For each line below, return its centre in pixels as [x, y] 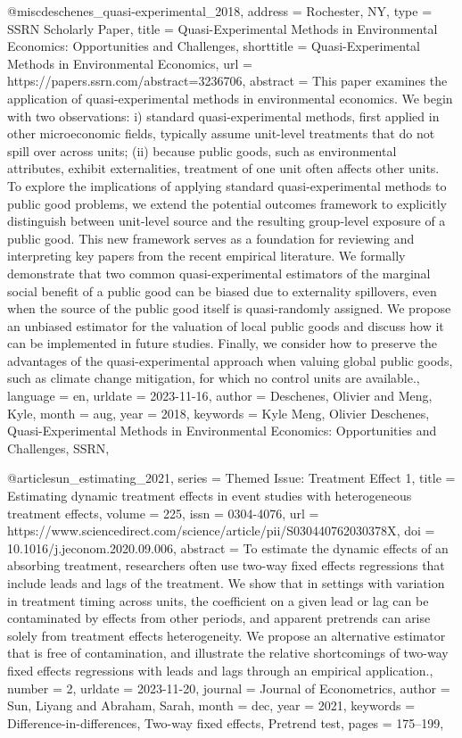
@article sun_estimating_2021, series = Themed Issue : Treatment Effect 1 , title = [231, 478]
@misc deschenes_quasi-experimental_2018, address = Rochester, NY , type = [220, 11]
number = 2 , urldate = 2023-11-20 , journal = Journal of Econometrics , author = [229, 688]
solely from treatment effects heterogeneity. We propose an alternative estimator [227, 635]
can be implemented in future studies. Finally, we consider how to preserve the [223, 343]
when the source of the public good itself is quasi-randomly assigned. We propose [229, 308]
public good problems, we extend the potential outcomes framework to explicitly [227, 203]
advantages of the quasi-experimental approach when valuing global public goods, [230, 360]
